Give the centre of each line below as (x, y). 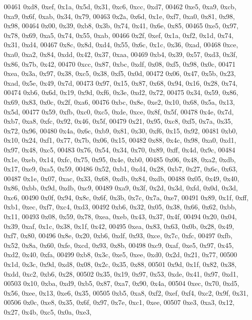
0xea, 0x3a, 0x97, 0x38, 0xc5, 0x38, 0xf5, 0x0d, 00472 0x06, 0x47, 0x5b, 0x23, (120, 73)
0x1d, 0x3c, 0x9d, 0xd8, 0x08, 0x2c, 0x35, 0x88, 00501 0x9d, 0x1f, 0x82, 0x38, (120, 264)
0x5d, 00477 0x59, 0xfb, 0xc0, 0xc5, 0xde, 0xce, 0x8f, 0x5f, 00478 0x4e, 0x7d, (119, 111)
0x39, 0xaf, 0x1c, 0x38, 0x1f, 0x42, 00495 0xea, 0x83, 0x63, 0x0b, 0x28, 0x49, (119, 226)
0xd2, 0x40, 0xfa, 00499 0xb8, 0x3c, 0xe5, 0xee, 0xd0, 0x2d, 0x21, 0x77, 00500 (121, 254)
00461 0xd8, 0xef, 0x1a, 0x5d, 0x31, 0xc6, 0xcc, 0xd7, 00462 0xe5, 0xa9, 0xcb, (120, 6)
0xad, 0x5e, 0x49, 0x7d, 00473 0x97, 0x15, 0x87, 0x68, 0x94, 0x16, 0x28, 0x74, (121, 83)
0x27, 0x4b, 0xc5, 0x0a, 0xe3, (48, 312)
